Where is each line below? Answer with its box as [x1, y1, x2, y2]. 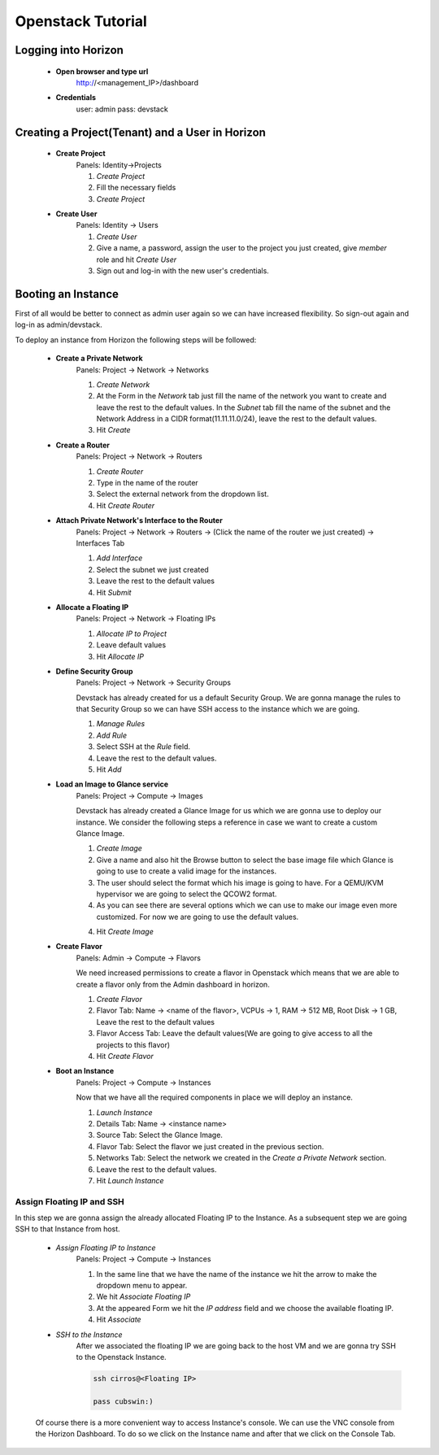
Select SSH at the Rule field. [96, 742, 191, 751]
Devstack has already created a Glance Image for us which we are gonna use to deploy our [76, 806, 382, 816]
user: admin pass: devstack [76, 104, 168, 114]
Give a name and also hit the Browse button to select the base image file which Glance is [96, 855, 394, 865]
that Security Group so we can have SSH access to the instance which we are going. [76, 704, 360, 714]
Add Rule [96, 730, 128, 740]
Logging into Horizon [15, 43, 124, 57]
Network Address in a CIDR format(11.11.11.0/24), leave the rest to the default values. [96, 414, 377, 424]
